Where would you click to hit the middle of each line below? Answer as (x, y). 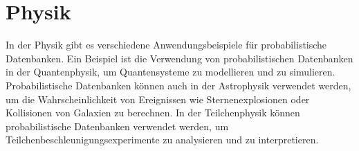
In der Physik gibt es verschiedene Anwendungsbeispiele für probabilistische (166, 45)
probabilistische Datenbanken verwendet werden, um (117, 126)
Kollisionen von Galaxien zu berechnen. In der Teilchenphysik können (153, 113)
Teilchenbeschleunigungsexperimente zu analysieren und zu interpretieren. (162, 140)
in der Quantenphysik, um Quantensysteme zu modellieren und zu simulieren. (171, 72)
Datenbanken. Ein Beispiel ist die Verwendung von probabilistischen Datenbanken (179, 58)
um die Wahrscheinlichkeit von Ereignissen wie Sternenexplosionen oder (158, 99)
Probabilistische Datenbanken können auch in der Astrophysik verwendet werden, (178, 85)
